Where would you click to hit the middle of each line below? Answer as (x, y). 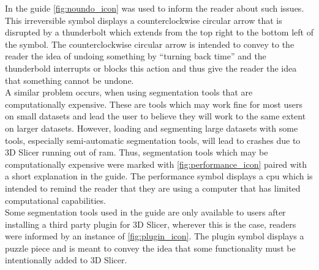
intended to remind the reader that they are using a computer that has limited (153, 188)
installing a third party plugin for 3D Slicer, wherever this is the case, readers (151, 224)
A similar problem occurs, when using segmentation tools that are (129, 92)
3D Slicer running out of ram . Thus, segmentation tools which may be (137, 152)
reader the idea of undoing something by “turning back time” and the (136, 56)
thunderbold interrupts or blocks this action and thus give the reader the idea (151, 68)
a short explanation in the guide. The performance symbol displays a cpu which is (159, 176)
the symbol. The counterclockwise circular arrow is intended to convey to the (150, 44)
